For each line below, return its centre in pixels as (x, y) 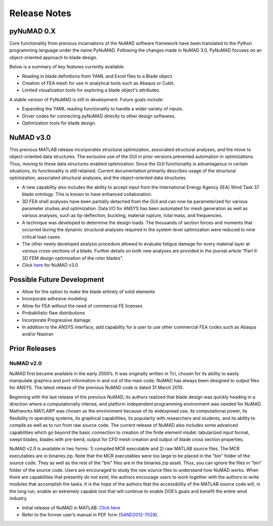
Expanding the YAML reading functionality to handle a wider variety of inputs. (103, 109)
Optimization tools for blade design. (59, 123)
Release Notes (40, 13)
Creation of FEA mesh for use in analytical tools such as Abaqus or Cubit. (98, 83)
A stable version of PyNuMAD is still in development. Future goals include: (86, 99)
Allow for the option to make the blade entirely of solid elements (88, 292)
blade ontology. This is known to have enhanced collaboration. (87, 194)
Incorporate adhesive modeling (54, 299)
